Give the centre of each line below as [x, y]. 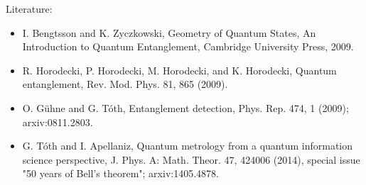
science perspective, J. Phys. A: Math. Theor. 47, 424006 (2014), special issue [191, 159]
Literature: [29, 9]
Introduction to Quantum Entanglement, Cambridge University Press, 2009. [188, 46]
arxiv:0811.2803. [58, 122]
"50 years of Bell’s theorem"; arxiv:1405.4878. [120, 173]
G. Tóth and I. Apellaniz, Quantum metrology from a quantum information [188, 146]
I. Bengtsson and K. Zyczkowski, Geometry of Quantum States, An [169, 32]
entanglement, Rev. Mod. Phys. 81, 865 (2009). [125, 84]
